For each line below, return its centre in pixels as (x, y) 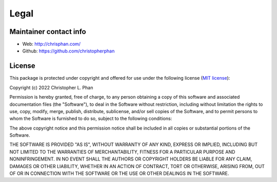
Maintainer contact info (48, 32)
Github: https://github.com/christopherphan (68, 51)
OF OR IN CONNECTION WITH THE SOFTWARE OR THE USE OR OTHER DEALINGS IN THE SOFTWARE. (119, 174)
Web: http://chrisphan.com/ (52, 44)
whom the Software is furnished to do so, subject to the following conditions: (91, 119)
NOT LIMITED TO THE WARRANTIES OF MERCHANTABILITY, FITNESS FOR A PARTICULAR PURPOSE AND (122, 152)
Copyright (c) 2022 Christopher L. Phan (51, 87)
